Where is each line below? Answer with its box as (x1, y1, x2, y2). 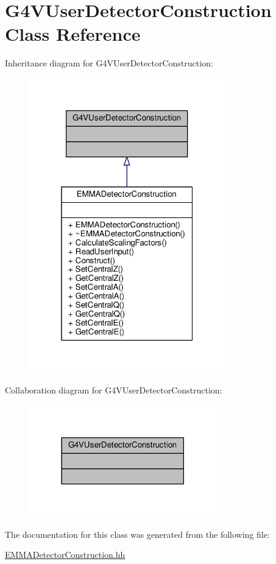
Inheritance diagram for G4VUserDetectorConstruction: (5, 57, 213, 69)
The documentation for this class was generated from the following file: (5, 527, 270, 540)
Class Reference (5, 21, 141, 46)
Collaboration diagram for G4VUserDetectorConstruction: (5, 384, 222, 397)
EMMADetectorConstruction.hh (5, 548, 126, 561)
